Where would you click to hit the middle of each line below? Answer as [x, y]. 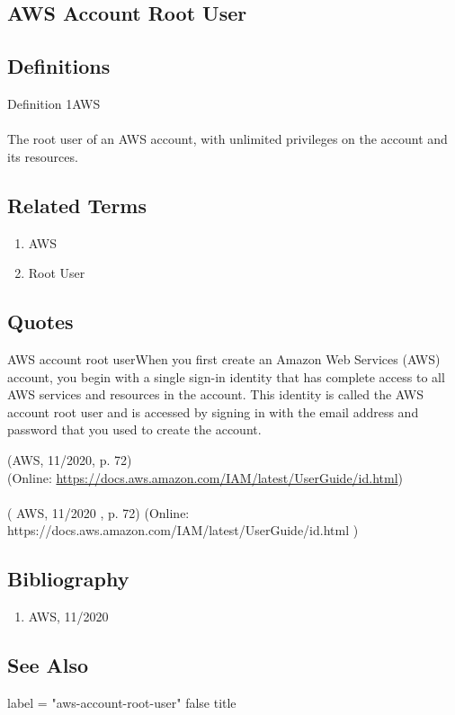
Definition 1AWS [54, 103]
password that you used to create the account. [134, 429]
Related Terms [77, 205]
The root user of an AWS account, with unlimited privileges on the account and [227, 139]
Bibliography [68, 579]
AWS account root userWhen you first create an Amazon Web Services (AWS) [224, 358]
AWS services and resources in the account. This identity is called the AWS [215, 394]
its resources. [43, 156]
